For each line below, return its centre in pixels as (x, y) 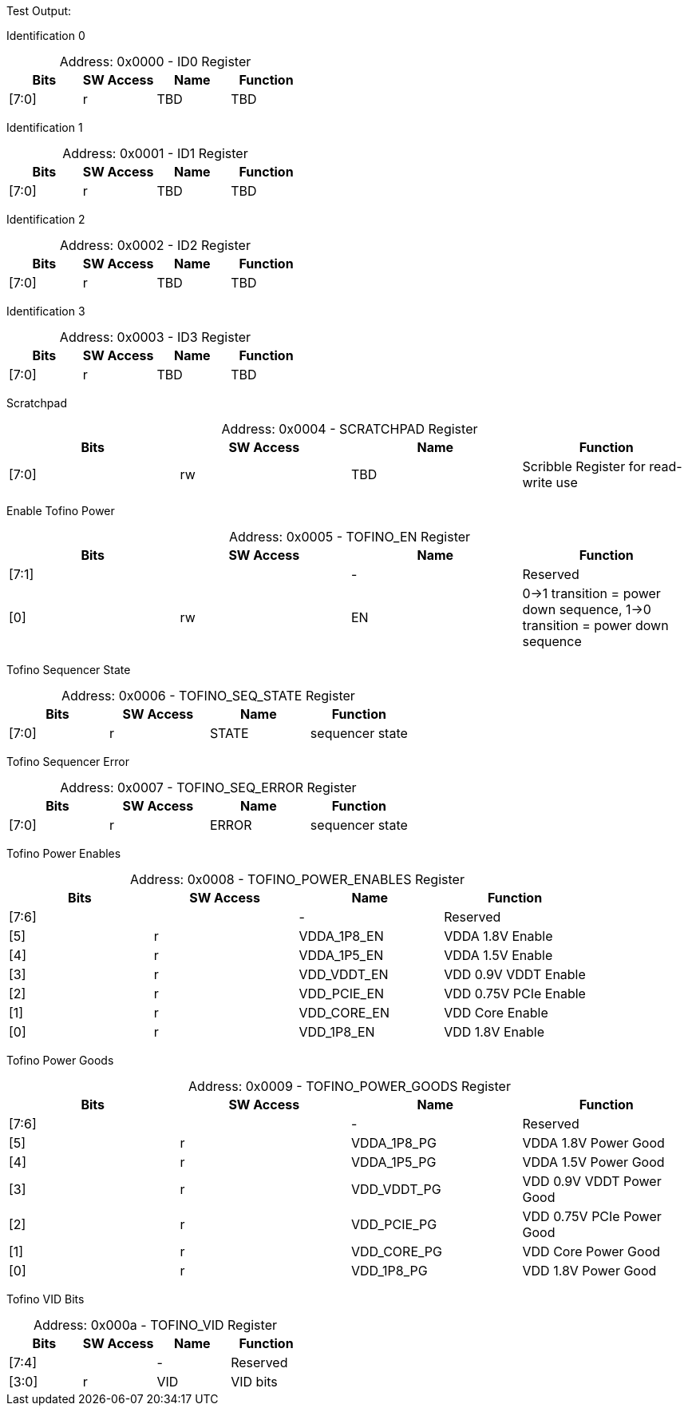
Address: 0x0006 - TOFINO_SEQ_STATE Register (208, 696)
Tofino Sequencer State (69, 670)
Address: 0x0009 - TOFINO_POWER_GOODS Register (350, 1086)
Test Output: (39, 11)
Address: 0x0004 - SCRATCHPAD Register (350, 429)
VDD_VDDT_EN (344, 974)
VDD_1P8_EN (337, 1032)
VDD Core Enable (496, 1013)
